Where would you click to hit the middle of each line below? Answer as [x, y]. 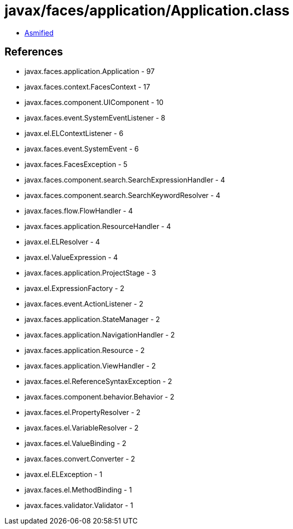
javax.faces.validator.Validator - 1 [79, 505]
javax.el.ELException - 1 [63, 474]
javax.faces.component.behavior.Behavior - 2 [99, 396]
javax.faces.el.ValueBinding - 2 [75, 443]
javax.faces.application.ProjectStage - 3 [90, 272]
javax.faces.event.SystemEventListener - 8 [95, 117]
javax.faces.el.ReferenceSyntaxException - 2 [98, 381]
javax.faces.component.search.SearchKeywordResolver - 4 [122, 195]
